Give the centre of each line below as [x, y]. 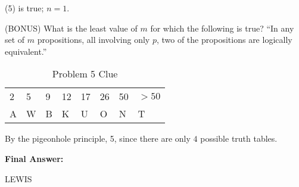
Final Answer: [34, 158]
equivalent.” [26, 51]
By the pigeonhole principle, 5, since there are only [98, 138]
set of [15, 40]
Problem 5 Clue [85, 74]
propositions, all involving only [94, 40]
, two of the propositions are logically [224, 40]
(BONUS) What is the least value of [71, 28]
